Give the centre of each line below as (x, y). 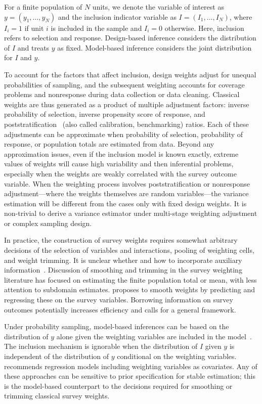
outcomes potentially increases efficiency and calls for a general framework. (120, 309)
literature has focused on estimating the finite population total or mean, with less (130, 279)
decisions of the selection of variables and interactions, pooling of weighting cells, (129, 250)
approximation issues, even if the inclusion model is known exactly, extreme (121, 153)
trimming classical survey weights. (57, 396)
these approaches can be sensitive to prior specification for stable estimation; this (130, 376)
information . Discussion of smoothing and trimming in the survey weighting (123, 270)
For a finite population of (43, 7)
